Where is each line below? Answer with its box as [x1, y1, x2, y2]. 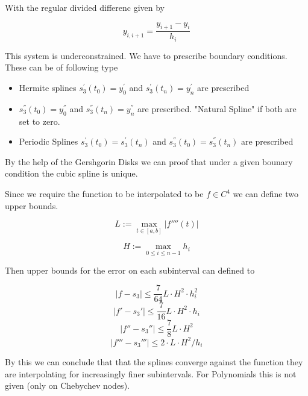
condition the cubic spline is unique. [5, 167, 138, 180]
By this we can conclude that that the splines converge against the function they [5, 355, 303, 368]
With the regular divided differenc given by [5, 1, 165, 13]
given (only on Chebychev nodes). [5, 379, 130, 392]
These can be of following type [5, 61, 118, 74]
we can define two [233, 187, 298, 200]
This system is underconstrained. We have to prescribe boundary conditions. [5, 49, 288, 61]
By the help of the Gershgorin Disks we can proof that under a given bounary [5, 155, 293, 168]
